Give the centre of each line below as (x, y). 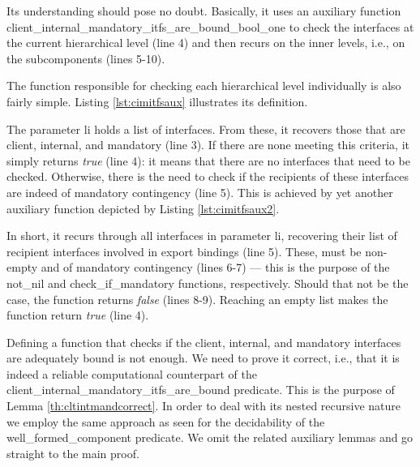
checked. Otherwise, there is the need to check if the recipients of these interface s (208, 176)
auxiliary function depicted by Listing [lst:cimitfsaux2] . (143, 208)
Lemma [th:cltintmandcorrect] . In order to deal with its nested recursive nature (204, 406)
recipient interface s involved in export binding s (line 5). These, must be (184, 251)
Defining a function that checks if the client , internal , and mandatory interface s (204, 342)
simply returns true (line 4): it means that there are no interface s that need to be (208, 160)
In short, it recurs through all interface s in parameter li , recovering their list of (202, 236)
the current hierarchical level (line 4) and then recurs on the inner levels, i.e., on (206, 43)
